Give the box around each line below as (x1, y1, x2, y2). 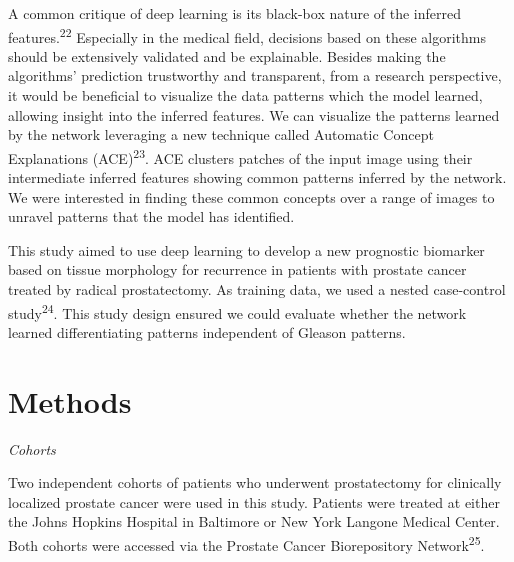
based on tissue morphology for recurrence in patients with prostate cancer (8, 259, 467, 280)
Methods (8, 380, 132, 421)
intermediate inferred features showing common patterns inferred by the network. (8, 167, 507, 188)
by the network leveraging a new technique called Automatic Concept (8, 124, 434, 145)
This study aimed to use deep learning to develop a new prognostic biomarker (8, 239, 485, 260)
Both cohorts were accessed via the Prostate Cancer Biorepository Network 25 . (8, 531, 485, 555)
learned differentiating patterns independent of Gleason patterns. (8, 321, 406, 342)
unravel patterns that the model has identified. (8, 206, 295, 227)
